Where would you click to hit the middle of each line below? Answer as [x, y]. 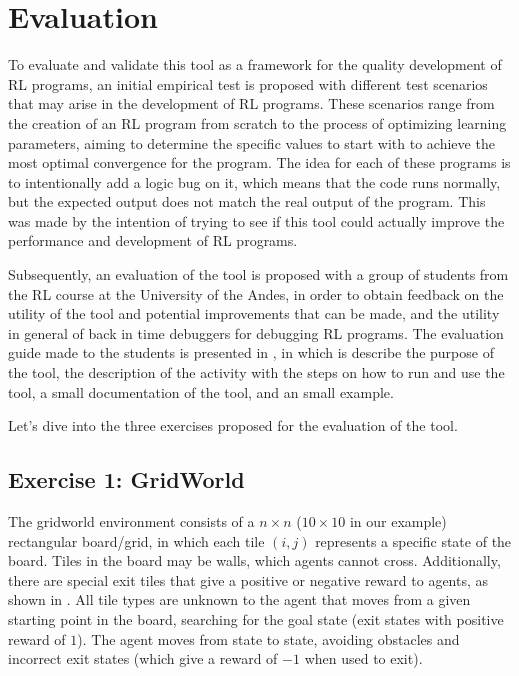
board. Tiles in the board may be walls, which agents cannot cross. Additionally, [254, 560]
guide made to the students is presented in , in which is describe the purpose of [251, 352]
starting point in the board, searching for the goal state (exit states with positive [256, 618]
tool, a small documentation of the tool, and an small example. [201, 391]
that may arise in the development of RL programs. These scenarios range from [251, 103]
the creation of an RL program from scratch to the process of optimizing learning [257, 122]
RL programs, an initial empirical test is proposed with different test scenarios [248, 83]
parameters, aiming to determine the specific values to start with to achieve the [251, 142]
